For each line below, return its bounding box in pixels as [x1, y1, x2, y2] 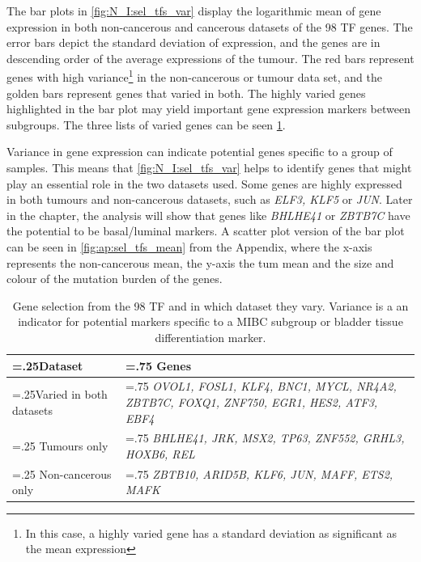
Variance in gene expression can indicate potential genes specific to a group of [6, 143, 393, 160]
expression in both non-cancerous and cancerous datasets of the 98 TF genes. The [6, 18, 413, 35]
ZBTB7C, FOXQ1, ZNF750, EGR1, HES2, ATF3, [125, 393, 378, 410]
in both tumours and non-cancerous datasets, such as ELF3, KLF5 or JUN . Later [6, 191, 413, 208]
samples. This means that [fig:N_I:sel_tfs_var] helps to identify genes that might [6, 159, 412, 175]
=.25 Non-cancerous [12, 465, 112, 482]
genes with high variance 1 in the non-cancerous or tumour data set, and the [6, 66, 382, 86]
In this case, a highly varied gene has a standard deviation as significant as [25, 524, 398, 541]
